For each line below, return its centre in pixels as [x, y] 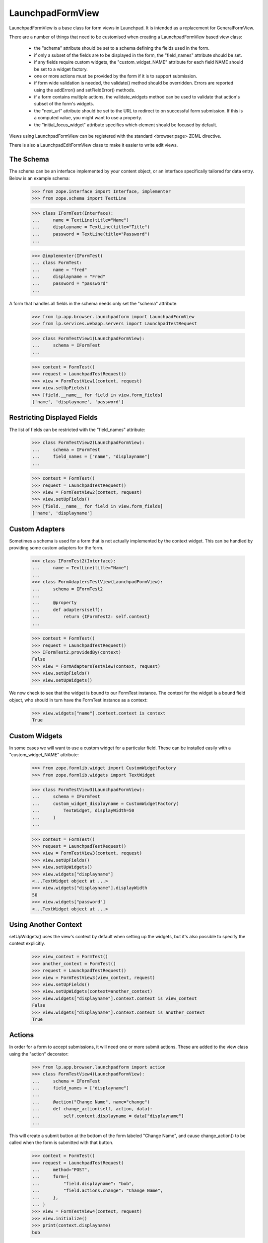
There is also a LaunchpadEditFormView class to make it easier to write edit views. [94, 145]
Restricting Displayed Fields [53, 418]
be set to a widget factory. [61, 69]
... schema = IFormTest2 [67, 589]
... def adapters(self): [67, 610]
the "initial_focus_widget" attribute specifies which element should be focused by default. [126, 125]
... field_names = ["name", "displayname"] [91, 457]
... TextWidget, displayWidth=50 [83, 811]
